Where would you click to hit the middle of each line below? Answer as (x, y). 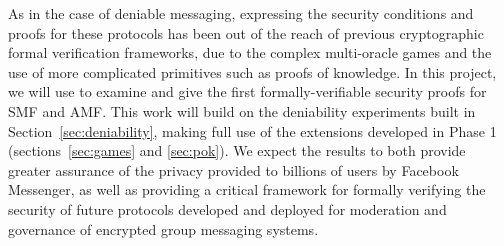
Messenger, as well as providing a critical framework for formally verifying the (247, 189)
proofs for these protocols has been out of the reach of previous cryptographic (246, 32)
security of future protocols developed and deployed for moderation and (227, 208)
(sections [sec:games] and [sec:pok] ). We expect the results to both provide (237, 150)
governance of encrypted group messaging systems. (163, 228)
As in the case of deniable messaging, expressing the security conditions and (241, 13)
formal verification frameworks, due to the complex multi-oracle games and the (250, 52)
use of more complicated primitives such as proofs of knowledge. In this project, (252, 71)
